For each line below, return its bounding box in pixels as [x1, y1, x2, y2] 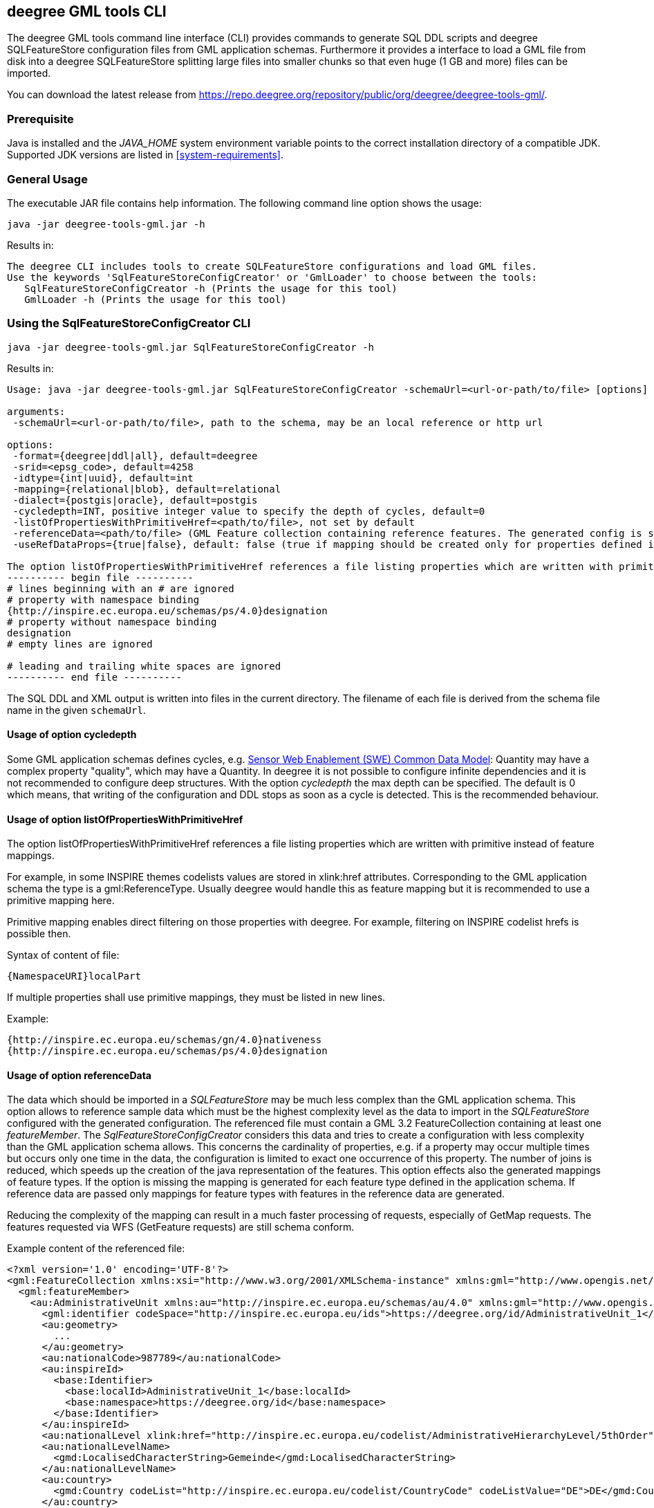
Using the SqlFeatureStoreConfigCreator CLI [7, 316, 251, 331]
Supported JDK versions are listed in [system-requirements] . [7, 149, 283, 161]
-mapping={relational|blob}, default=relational [12, 483, 281, 495]
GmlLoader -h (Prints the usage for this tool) [24, 293, 287, 305]
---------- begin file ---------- [7, 571, 194, 583]
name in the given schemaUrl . [7, 704, 146, 716]
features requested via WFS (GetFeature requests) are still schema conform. [7, 1221, 355, 1233]
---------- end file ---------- [7, 671, 182, 683]
